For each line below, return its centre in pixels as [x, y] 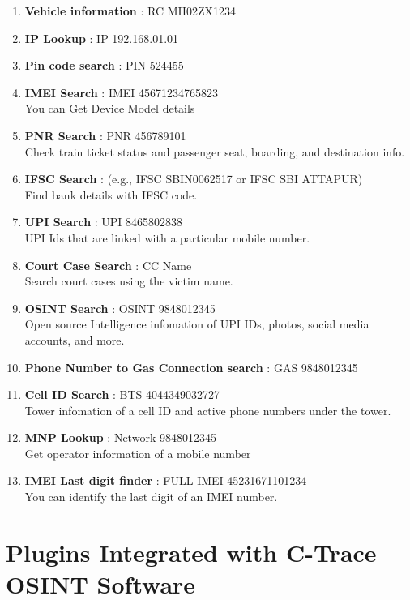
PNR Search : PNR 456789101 [105, 135]
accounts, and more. [75, 339]
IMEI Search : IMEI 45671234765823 [122, 92]
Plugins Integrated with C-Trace [191, 552]
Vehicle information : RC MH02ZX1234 [130, 11]
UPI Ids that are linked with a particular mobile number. [167, 237]
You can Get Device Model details [110, 108]
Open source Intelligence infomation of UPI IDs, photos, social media [197, 324]
